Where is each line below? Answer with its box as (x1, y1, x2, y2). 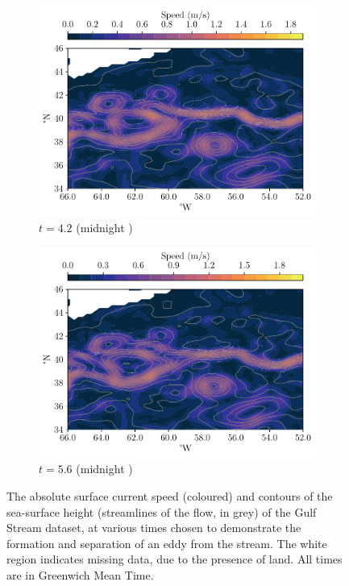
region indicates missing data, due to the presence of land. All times (6, 551, 343, 567)
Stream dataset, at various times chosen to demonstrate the (6, 519, 301, 536)
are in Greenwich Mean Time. (6, 567, 154, 584)
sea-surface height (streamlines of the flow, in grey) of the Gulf (6, 503, 317, 520)
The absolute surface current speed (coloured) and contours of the (6, 488, 333, 505)
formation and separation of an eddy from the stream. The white (6, 534, 327, 551)
